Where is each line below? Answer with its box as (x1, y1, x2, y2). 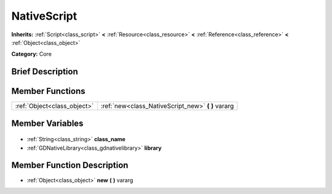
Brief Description (11, 66, 78, 77)
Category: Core (11, 50, 52, 58)
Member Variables (11, 118, 84, 128)
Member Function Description (11, 160, 128, 171)
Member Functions (11, 86, 85, 96)
